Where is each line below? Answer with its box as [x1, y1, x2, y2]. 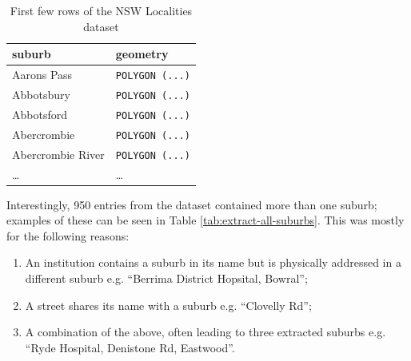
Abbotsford [12, 105, 67, 122]
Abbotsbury [12, 85, 70, 102]
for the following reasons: [6, 227, 130, 244]
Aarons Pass [12, 66, 73, 83]
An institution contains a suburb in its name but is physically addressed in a [25, 254, 401, 271]
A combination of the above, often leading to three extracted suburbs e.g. [25, 323, 386, 340]
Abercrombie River [12, 145, 105, 162]
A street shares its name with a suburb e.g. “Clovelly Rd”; [25, 296, 312, 313]
